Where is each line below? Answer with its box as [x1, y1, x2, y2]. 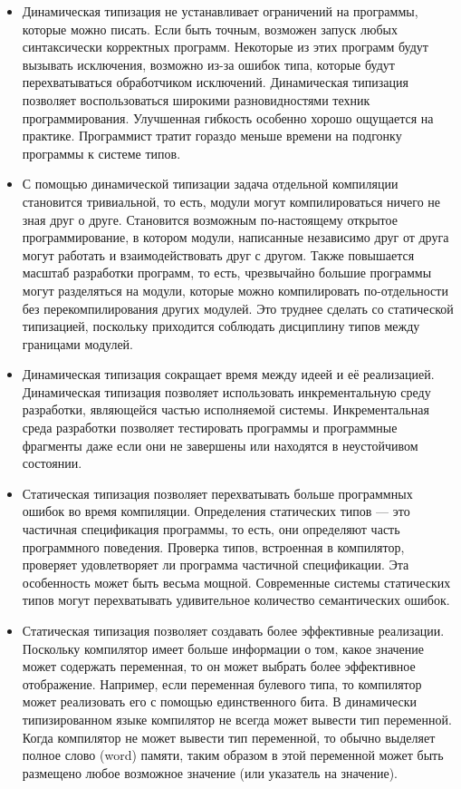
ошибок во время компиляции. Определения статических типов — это [22, 502, 410, 521]
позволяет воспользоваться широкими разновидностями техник [22, 90, 370, 109]
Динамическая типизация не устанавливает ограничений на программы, [22, 2, 418, 20]
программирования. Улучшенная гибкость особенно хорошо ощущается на [22, 108, 434, 127]
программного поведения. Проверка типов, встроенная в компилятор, [22, 537, 405, 556]
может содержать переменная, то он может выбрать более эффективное [22, 657, 416, 676]
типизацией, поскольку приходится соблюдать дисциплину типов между [22, 317, 420, 336]
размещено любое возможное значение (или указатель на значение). [22, 763, 399, 782]
